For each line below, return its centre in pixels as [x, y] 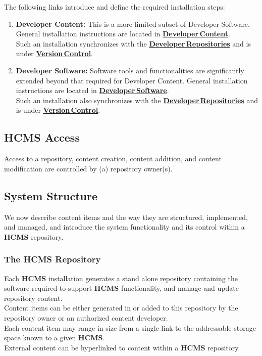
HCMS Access [42, 137]
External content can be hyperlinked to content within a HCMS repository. [122, 347]
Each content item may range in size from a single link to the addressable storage [130, 327]
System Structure [51, 195]
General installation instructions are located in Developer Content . [123, 34]
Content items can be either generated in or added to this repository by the [121, 308]
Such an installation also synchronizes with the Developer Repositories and [137, 100]
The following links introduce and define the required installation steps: [115, 7]
